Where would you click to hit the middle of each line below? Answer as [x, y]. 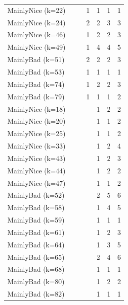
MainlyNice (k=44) [37, 170]
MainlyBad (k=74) [36, 84]
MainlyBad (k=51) [36, 59]
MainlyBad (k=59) [36, 220]
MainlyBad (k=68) [36, 269]
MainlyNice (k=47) [37, 183]
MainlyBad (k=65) [36, 257]
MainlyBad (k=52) [36, 195]
